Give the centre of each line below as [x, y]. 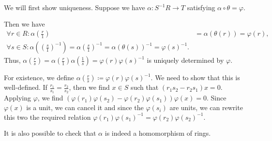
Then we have [24, 23]
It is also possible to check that [50, 133]
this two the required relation [47, 117]
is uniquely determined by [185, 60]
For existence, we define [39, 78]
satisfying [201, 7]
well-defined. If [26, 87]
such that [144, 87]
